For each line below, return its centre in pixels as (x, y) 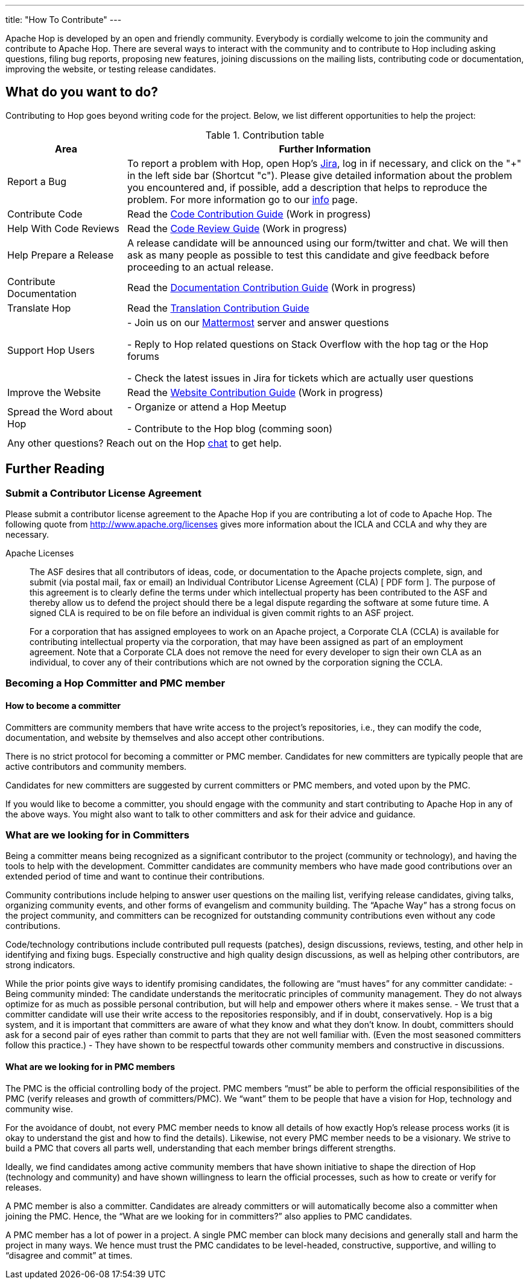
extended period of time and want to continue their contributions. (135, 876)
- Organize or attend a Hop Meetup (207, 407)
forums (144, 356)
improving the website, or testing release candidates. (111, 69)
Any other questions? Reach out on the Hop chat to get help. (144, 443)
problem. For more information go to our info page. (242, 199)
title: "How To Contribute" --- (64, 20)
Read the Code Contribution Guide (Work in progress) (249, 214)
